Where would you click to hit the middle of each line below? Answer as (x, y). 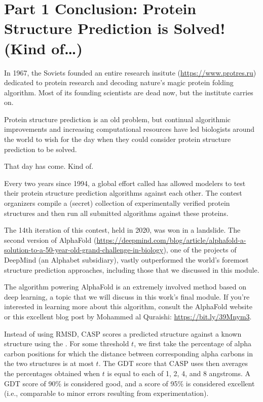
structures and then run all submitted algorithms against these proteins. (116, 213)
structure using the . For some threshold (67, 343)
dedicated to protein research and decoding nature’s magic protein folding (119, 82)
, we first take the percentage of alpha (193, 343)
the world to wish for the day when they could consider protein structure (118, 139)
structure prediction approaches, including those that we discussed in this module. (132, 269)
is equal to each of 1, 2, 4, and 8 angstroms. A (179, 373)
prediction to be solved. (41, 149)
